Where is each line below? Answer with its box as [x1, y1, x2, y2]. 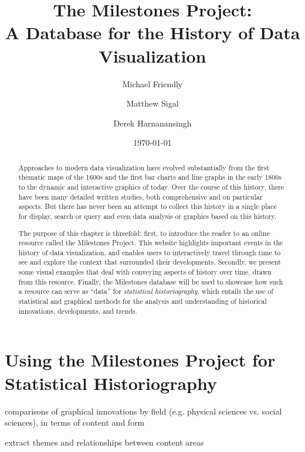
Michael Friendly [122, 77, 183, 90]
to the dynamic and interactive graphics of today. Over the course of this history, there [18, 182, 284, 191]
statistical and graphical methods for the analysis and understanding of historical [18, 296, 267, 306]
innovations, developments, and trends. [18, 306, 137, 316]
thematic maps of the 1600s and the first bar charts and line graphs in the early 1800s [18, 172, 282, 182]
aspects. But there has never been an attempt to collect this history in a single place [18, 201, 277, 211]
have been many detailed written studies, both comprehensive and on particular [18, 191, 263, 201]
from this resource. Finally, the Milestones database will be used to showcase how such [18, 276, 283, 286]
